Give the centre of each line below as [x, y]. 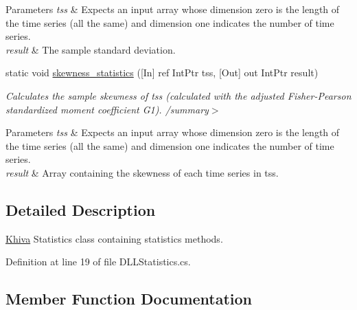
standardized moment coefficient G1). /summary [107, 109]
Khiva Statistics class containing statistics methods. [114, 238]
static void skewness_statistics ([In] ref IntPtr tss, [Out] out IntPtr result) [162, 73]
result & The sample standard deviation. [91, 49]
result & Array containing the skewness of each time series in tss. [142, 172]
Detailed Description [81, 209]
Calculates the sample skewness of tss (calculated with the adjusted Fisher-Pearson [178, 95]
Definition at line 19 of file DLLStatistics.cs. [98, 262]
